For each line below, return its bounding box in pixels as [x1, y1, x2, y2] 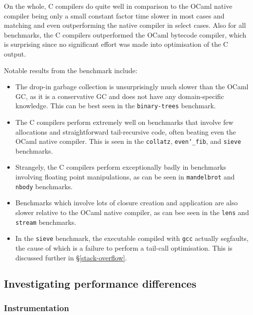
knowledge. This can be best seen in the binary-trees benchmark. [15, 100, 216, 111]
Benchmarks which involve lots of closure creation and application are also [15, 197, 238, 208]
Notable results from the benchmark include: [4, 65, 137, 75]
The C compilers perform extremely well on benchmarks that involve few [15, 117, 234, 127]
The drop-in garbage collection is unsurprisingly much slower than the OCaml [15, 81, 249, 92]
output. [4, 48, 26, 59]
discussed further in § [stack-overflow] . [15, 252, 127, 262]
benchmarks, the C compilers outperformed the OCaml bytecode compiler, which [4, 29, 246, 39]
